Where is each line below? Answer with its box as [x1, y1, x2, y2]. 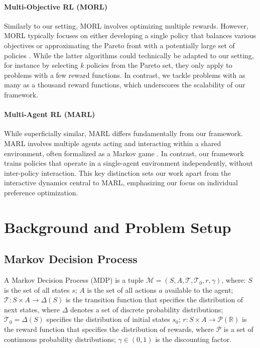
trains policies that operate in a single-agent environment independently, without [4, 158, 253, 168]
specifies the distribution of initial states [46, 314, 170, 324]
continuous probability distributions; [4, 333, 116, 344]
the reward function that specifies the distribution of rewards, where [4, 324, 214, 334]
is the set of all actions [87, 284, 157, 295]
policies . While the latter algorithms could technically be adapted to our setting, [4, 50, 254, 60]
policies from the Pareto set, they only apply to [86, 60, 232, 70]
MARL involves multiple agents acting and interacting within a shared [4, 138, 221, 148]
